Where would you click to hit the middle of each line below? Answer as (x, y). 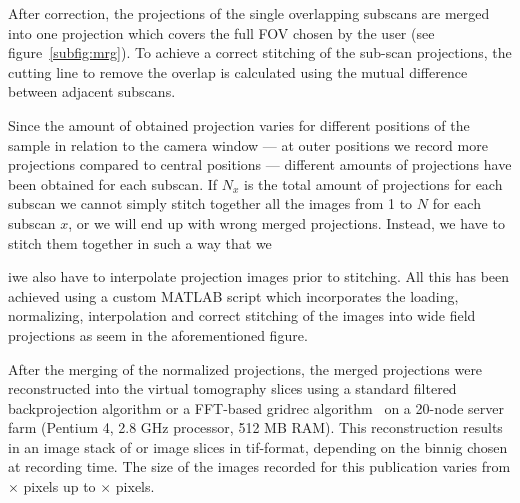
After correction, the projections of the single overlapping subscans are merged (249, 13)
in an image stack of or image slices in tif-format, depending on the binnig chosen (258, 446)
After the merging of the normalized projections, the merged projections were (245, 368)
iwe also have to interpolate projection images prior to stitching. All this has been (259, 276)
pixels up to (59, 486)
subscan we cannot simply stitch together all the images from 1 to (210, 203)
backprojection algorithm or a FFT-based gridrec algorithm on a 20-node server (256, 407)
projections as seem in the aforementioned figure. (158, 334)
